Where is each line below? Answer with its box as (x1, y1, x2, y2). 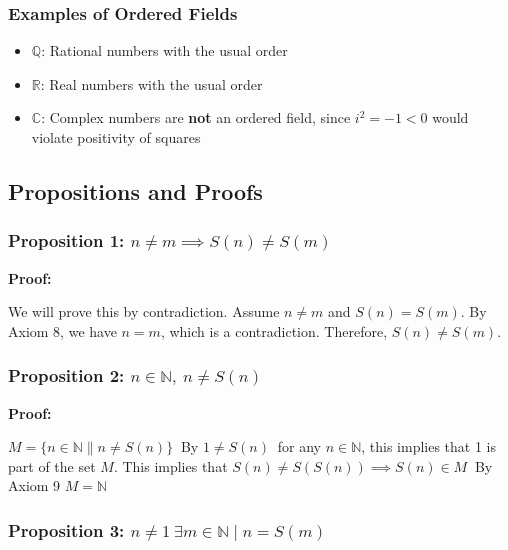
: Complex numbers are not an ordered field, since (41, 107, 351, 128)
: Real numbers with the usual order (40, 73, 263, 94)
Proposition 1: (8, 228, 125, 253)
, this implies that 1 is (361, 436, 497, 457)
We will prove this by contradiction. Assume (8, 301, 280, 322)
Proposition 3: (8, 517, 125, 542)
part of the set (8, 455, 96, 476)
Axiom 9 (8, 475, 61, 496)
